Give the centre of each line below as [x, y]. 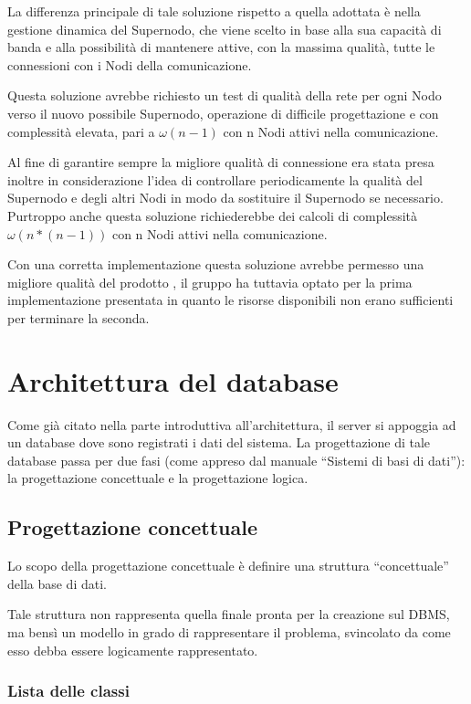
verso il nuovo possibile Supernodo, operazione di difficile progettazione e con [223, 113]
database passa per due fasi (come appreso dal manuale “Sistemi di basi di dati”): [236, 460]
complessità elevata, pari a [81, 131]
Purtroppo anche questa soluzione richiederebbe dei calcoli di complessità [213, 215]
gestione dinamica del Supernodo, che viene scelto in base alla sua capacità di [225, 29]
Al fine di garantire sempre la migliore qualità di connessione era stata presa [221, 162]
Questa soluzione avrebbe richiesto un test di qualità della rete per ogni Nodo [225, 95]
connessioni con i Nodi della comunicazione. [130, 64]
